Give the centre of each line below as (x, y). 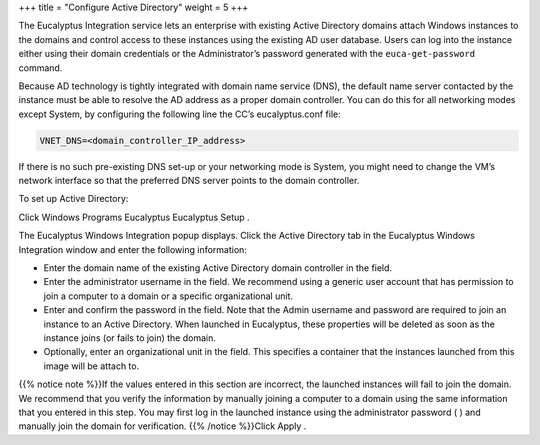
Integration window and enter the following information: (132, 249)
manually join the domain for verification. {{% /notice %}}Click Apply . (162, 426)
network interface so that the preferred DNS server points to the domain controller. (189, 181)
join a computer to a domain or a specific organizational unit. (168, 296)
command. (40, 67)
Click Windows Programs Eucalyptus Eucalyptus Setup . (134, 217)
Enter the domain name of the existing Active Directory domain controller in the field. (218, 268)
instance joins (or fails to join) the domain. (130, 338)
